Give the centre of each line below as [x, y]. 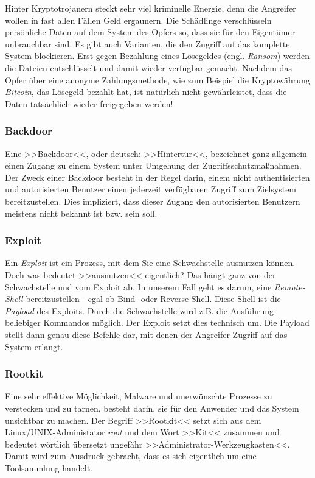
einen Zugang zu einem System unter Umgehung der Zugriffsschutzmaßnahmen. [153, 165]
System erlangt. [34, 346]
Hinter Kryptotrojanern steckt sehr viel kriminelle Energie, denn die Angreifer [151, 8]
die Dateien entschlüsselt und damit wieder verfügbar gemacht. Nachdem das [148, 67]
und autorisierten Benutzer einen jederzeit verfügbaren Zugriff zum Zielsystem [151, 189]
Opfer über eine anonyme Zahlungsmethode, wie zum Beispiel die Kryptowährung [157, 79]
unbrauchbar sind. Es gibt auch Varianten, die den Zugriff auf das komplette [147, 44]
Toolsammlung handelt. [49, 467]
